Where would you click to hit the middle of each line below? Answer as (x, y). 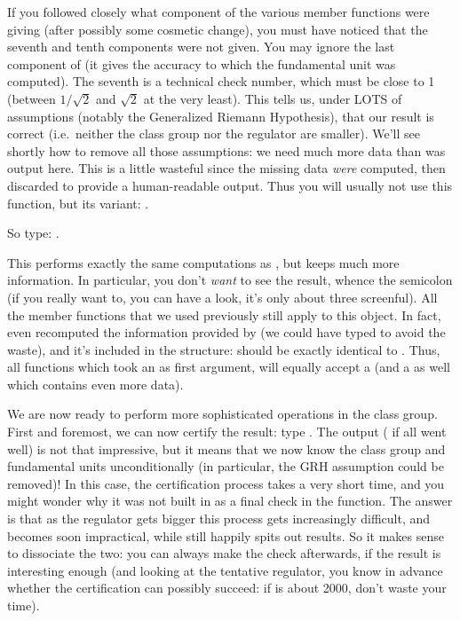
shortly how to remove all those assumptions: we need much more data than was (226, 150)
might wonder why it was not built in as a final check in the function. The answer (230, 501)
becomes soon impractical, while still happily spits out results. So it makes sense (226, 535)
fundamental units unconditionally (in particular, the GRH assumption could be (226, 466)
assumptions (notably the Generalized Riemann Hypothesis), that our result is (221, 116)
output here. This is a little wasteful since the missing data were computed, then (226, 168)
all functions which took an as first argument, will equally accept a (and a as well (229, 367)
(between (32, 98)
